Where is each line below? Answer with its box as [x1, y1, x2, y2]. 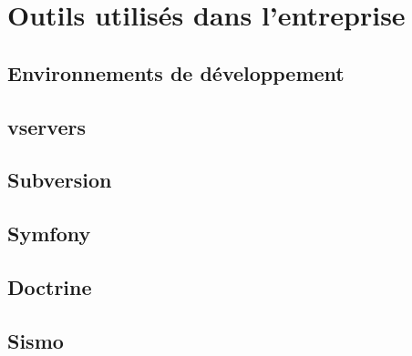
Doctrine [7, 272, 92, 300]
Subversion [7, 166, 112, 194]
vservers [7, 112, 86, 140]
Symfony [7, 219, 91, 248]
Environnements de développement [7, 58, 345, 86]
